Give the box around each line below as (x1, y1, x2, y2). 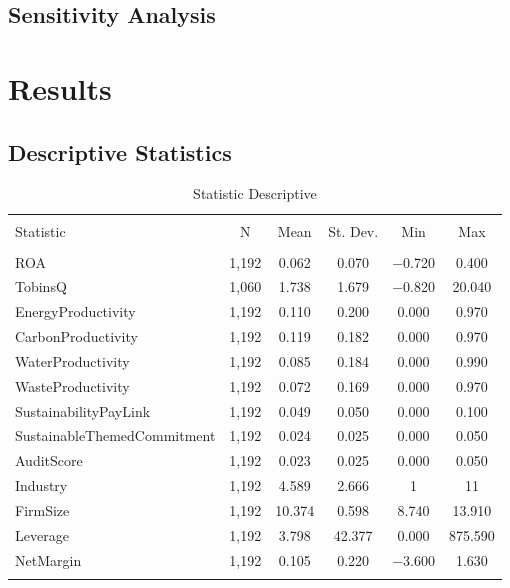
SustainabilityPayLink (15, 400, 151, 421)
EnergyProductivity (15, 301, 136, 322)
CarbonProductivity (15, 326, 138, 347)
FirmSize (15, 499, 70, 520)
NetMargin (15, 549, 82, 570)
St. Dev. (328, 221, 379, 242)
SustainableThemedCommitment (15, 425, 216, 446)
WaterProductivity (15, 350, 130, 371)
